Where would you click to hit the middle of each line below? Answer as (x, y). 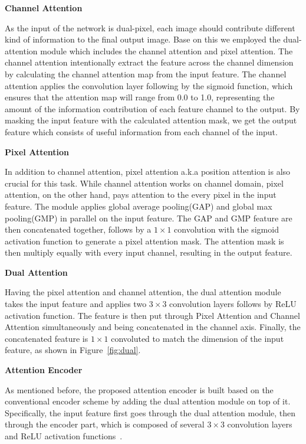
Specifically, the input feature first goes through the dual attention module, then (150, 412)
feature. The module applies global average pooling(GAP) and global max (139, 206)
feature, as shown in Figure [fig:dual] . (73, 350)
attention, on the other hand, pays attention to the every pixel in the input (141, 195)
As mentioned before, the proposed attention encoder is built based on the (139, 389)
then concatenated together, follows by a (78, 229)
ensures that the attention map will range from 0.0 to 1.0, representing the (140, 97)
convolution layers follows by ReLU (233, 304)
